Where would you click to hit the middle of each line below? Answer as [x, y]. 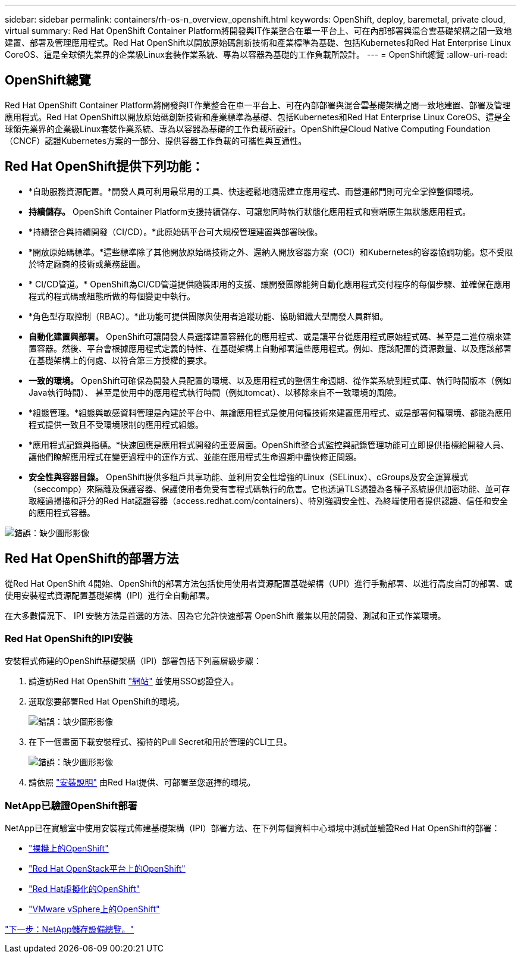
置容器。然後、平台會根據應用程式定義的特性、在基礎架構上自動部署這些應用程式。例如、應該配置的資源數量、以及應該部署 [270, 348]
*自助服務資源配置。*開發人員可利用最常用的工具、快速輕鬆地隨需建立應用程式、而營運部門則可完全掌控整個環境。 [254, 191]
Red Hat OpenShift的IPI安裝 [69, 638]
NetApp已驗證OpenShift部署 [71, 805]
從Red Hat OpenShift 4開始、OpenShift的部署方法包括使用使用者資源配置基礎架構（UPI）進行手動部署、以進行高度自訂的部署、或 [259, 583]
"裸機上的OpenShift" [69, 849]
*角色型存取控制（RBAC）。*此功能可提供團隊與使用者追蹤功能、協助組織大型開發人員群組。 [208, 316]
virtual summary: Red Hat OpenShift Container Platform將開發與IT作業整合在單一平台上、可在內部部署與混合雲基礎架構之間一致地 [258, 31]
